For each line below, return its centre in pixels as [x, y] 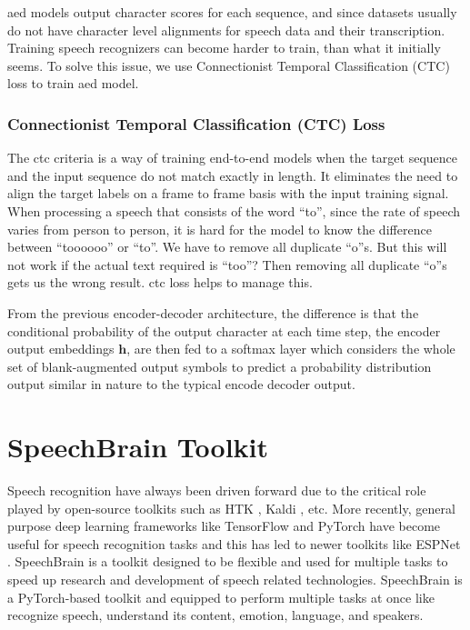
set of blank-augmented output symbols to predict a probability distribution [220, 366]
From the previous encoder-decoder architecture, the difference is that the [213, 312]
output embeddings [61, 349]
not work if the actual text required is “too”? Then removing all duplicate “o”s [227, 264]
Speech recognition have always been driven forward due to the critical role [217, 490]
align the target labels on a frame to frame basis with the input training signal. [228, 193]
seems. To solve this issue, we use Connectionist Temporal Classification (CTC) [229, 65]
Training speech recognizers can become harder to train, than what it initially [224, 48]
